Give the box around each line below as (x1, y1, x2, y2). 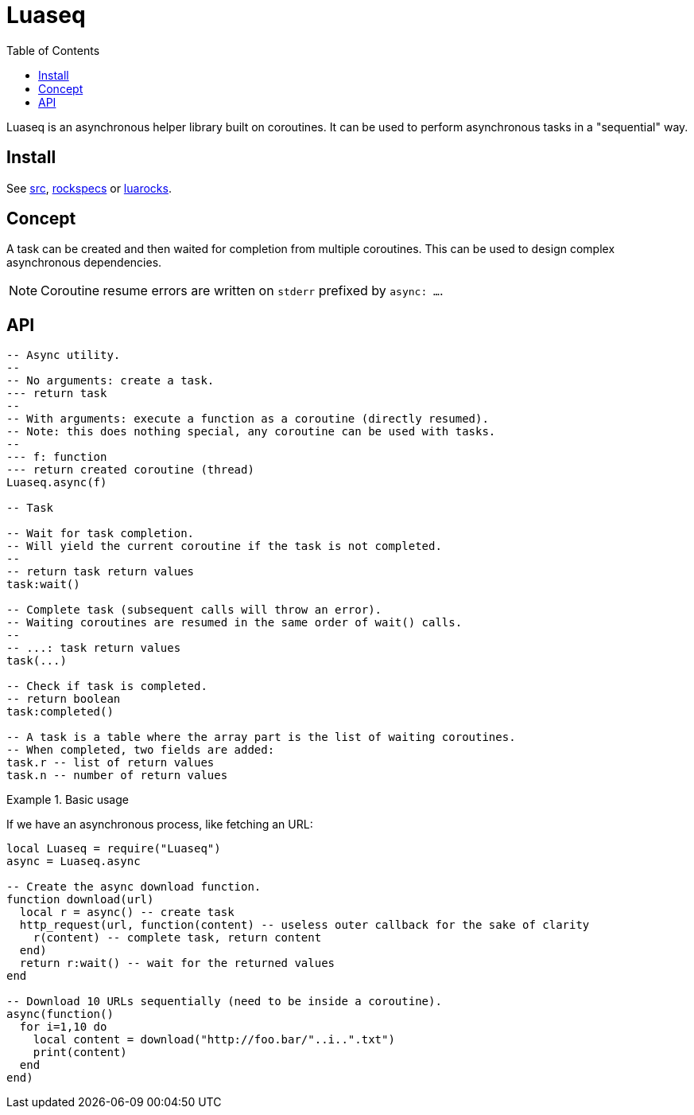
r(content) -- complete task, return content (33, 931, 322, 945)
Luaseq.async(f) (6, 476, 107, 489)
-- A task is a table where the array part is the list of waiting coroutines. (6, 731, 516, 744)
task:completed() (6, 705, 114, 719)
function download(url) (6, 893, 154, 906)
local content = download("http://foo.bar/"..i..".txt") (33, 1033, 395, 1047)
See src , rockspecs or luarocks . (6, 181, 172, 195)
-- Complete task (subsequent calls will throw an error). (6, 603, 382, 617)
